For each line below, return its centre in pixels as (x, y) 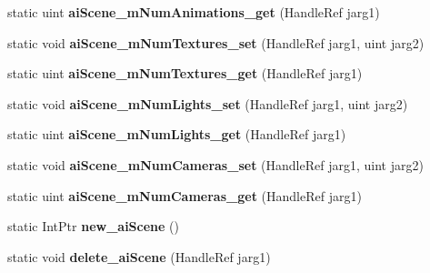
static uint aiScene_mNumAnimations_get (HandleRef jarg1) (194, 12)
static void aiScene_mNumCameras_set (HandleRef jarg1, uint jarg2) (215, 164)
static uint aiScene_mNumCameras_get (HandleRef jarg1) (185, 195)
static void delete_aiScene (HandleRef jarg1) (139, 256)
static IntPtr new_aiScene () (93, 226)
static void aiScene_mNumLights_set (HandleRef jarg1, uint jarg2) (208, 103)
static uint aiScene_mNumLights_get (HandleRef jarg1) (177, 134)
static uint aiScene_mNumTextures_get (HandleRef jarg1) (185, 73)
